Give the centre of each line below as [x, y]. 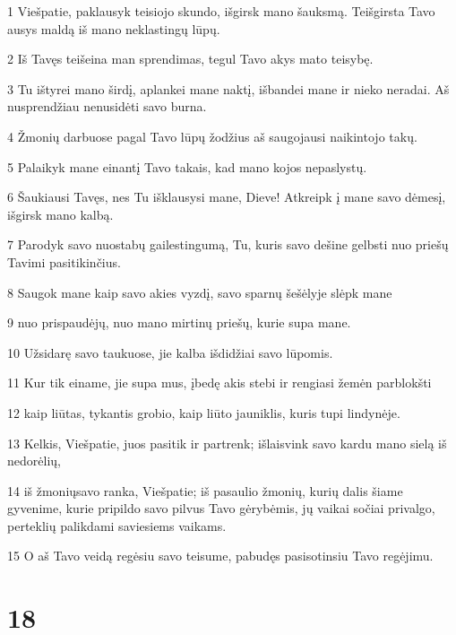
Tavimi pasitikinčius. [64, 261]
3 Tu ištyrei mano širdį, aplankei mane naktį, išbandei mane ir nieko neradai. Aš [228, 88]
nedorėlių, [34, 461]
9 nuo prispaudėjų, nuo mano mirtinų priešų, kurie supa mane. [179, 322]
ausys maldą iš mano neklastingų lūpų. [114, 28]
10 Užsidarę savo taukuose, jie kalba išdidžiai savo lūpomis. [170, 352]
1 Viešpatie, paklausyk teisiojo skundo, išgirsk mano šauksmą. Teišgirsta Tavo [221, 11]
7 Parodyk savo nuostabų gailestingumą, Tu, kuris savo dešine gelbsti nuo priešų [228, 244]
